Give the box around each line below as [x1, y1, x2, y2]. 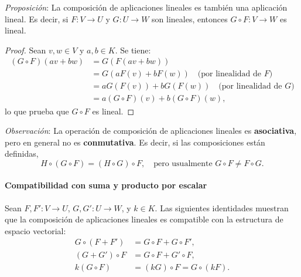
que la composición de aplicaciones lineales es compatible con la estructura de [5, 213, 283, 225]
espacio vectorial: [5, 224, 66, 237]
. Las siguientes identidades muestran [155, 201, 289, 214]
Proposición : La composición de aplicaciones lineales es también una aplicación [5, 1, 288, 13]
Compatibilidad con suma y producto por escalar [5, 179, 207, 191]
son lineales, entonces [152, 12, 228, 25]
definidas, [5, 147, 39, 160]
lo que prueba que [5, 104, 69, 117]
